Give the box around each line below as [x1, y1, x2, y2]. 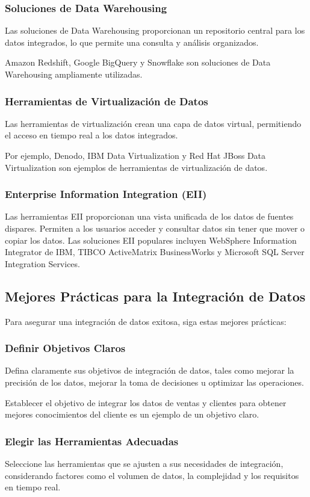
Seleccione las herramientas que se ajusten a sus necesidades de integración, [5, 457, 284, 469]
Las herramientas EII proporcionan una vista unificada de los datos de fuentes [5, 210, 294, 223]
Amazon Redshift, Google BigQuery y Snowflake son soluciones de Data [5, 56, 271, 69]
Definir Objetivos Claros [5, 341, 126, 356]
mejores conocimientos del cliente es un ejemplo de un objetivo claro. [5, 408, 259, 421]
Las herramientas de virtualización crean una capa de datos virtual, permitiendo [5, 117, 302, 129]
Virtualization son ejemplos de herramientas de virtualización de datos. [5, 161, 268, 173]
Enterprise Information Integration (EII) [5, 187, 207, 202]
